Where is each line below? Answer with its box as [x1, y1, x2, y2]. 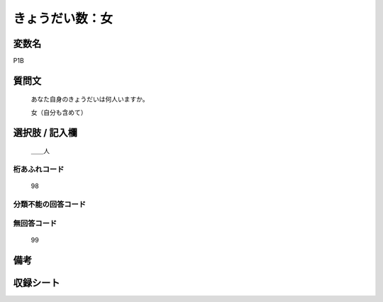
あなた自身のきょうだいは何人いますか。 [30, 95, 149, 104]
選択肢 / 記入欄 [13, 126, 78, 138]
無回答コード [13, 218, 57, 228]
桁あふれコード [13, 164, 65, 174]
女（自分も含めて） [30, 108, 87, 116]
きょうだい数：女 [13, 11, 113, 26]
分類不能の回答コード [13, 199, 87, 209]
